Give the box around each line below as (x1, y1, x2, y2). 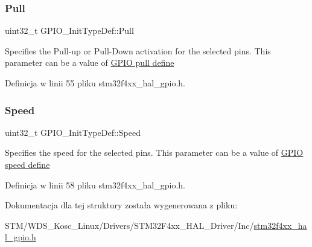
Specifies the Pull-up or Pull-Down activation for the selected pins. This (5, 44, 271, 57)
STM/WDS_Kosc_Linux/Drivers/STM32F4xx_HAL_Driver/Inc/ (5, 219, 254, 231)
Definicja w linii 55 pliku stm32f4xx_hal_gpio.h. (5, 77, 185, 89)
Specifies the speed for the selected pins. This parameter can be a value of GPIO (5, 146, 304, 159)
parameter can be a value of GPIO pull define (5, 56, 174, 69)
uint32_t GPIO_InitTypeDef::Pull (5, 24, 134, 37)
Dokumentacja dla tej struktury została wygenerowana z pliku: (5, 199, 238, 211)
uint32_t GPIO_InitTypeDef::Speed (5, 126, 141, 138)
